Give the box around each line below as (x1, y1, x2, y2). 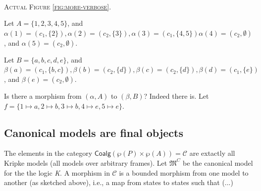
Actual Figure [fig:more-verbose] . (4, 1, 111, 11)
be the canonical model (183, 157, 253, 168)
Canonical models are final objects (4, 125, 184, 140)
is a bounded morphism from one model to (119, 167, 249, 178)
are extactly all (189, 148, 235, 158)
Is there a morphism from (4, 90, 82, 101)
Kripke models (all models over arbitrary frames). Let (4, 157, 167, 168)
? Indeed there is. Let (144, 90, 209, 101)
